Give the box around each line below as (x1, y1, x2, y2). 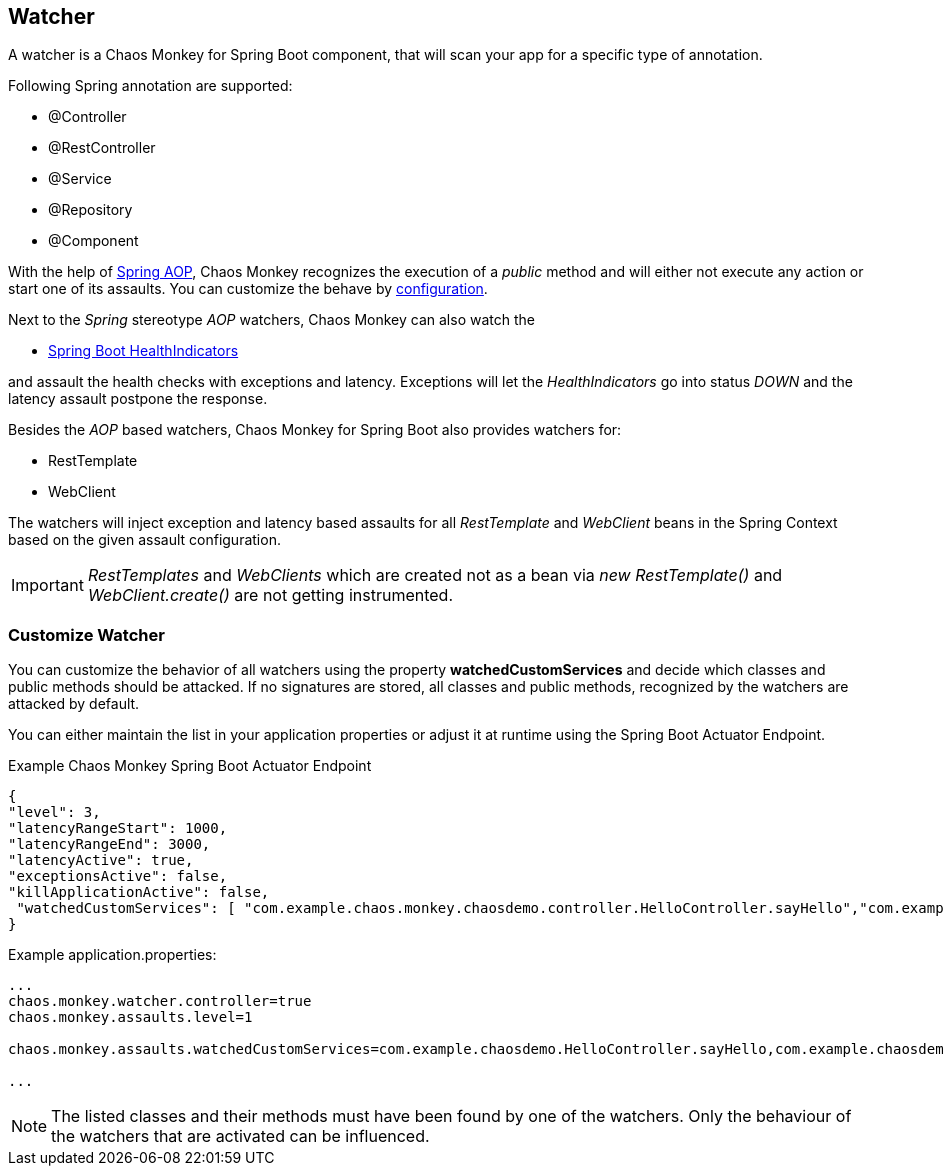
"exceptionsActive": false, (8, 868, 228, 885)
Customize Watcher (8, 624, 165, 645)
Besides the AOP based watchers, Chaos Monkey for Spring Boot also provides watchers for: (8, 421, 622, 439)
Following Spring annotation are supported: (8, 77, 293, 95)
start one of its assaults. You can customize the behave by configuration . (8, 280, 488, 298)
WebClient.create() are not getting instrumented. (87, 585, 454, 606)
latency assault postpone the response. (8, 390, 268, 408)
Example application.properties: (8, 946, 217, 964)
